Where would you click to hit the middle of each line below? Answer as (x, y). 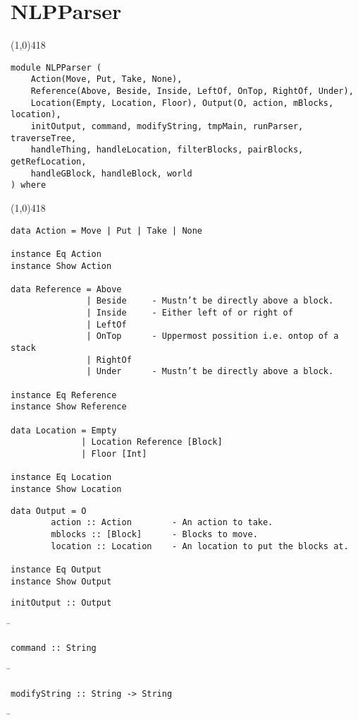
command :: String (54, 648)
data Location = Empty (64, 430)
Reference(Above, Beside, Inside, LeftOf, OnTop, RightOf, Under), (192, 91)
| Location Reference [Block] (152, 442)
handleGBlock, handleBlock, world (111, 173)
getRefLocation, (49, 161)
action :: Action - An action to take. (162, 523)
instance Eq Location (61, 478)
